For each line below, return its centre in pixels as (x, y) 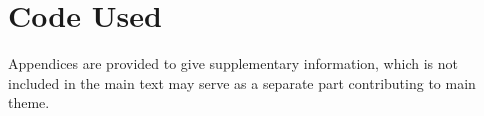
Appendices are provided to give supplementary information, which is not (233, 63)
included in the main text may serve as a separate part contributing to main (242, 82)
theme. (29, 102)
